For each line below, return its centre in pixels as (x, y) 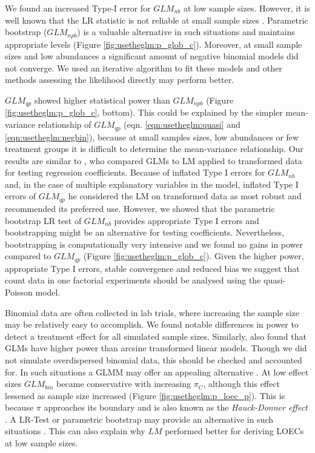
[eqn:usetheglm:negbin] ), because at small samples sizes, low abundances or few (152, 137)
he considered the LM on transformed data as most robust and (185, 196)
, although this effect (241, 384)
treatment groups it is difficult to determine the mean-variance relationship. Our (154, 149)
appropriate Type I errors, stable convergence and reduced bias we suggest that (152, 268)
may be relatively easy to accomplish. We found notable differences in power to (152, 324)
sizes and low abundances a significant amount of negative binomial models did (152, 56)
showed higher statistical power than (102, 100)
